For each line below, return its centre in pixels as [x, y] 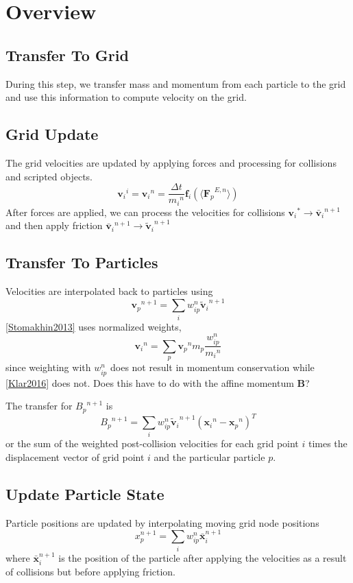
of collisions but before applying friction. [91, 571]
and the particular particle [209, 456]
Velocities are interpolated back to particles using [109, 291]
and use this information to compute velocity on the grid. [126, 97]
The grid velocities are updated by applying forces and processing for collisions [171, 162]
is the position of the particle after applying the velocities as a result [203, 557]
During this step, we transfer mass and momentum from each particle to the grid [176, 83]
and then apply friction [54, 225]
